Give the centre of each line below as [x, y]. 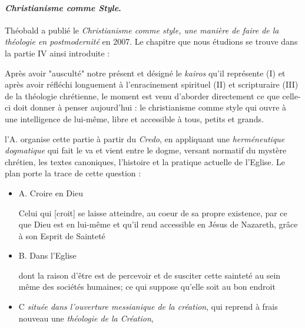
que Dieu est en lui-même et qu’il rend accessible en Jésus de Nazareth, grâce [158, 224]
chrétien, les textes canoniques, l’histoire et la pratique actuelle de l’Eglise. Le [145, 161]
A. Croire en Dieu [51, 193]
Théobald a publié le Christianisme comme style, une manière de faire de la [142, 30]
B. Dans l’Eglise [47, 255]
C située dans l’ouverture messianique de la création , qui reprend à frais [148, 307]
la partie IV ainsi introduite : [57, 53]
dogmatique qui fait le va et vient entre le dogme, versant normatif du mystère [146, 150]
